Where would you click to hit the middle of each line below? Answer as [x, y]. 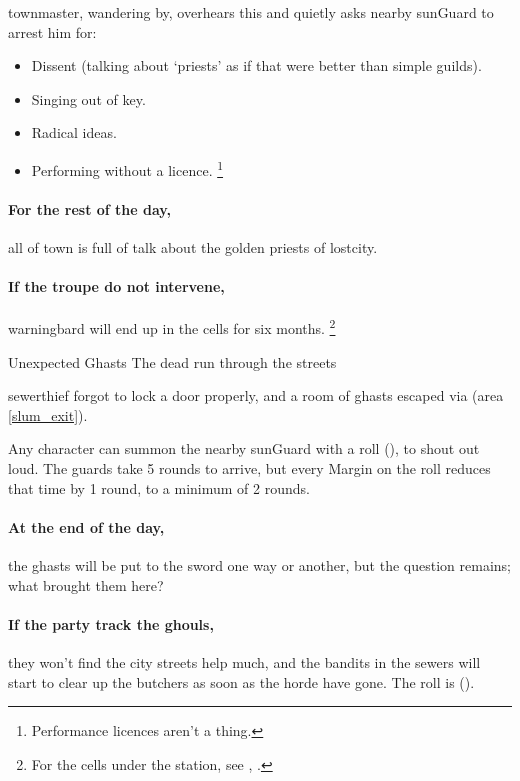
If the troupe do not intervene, [116, 286]
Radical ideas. [74, 132]
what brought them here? [86, 584]
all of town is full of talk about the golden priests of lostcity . [193, 247]
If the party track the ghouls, [111, 623]
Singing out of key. [88, 98]
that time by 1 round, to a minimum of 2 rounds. [159, 487]
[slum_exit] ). [48, 414]
